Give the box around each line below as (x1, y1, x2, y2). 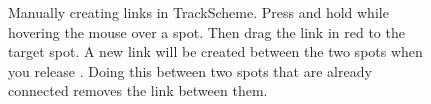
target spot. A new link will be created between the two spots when (8, 41, 423, 62)
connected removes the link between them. (8, 80, 268, 101)
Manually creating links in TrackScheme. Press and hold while (8, 2, 389, 22)
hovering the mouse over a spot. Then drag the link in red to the (8, 21, 405, 42)
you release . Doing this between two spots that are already (8, 60, 372, 81)
